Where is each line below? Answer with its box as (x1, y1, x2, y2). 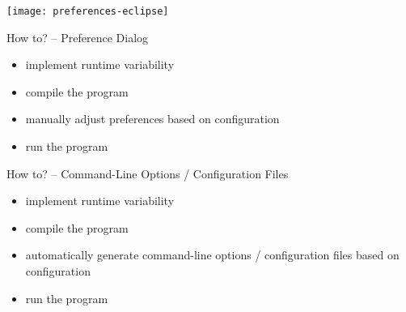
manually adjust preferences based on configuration (25, 110, 280, 127)
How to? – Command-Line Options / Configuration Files (6, 165, 289, 182)
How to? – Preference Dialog (6, 28, 149, 45)
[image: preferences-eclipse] (6, 6, 169, 17)
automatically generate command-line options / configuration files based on (25, 246, 400, 263)
